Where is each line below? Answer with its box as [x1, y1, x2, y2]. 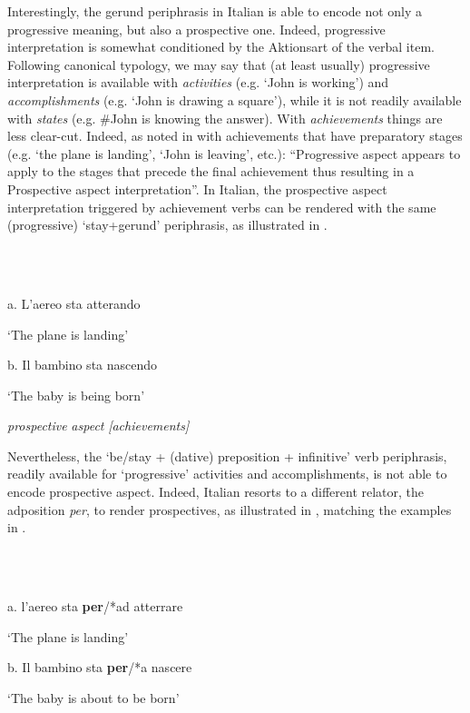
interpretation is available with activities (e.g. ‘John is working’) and [7, 73, 389, 92]
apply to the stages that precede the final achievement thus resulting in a [7, 162, 415, 181]
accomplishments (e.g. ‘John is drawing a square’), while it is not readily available [7, 90, 462, 109]
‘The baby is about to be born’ [7, 688, 180, 707]
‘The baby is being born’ [7, 385, 145, 404]
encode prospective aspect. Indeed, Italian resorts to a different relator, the [7, 482, 425, 501]
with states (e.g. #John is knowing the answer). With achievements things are [7, 108, 443, 127]
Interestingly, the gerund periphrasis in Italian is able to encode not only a [7, 2, 423, 20]
